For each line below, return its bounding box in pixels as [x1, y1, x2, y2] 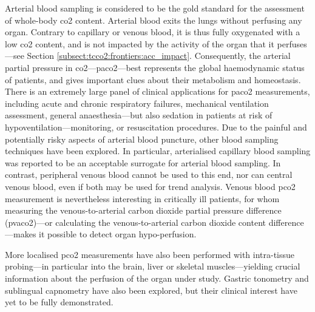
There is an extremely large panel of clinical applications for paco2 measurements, [5, 85, 310, 98]
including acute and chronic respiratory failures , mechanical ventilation [5, 97, 269, 109]
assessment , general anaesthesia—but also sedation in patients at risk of [5, 109, 273, 121]
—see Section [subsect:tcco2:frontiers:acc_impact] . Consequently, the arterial [5, 49, 291, 62]
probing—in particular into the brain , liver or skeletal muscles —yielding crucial [5, 260, 300, 273]
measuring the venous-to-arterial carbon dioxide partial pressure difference [5, 204, 282, 217]
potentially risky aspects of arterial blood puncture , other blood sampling [5, 132, 279, 145]
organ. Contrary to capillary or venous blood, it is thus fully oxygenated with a [5, 25, 300, 38]
